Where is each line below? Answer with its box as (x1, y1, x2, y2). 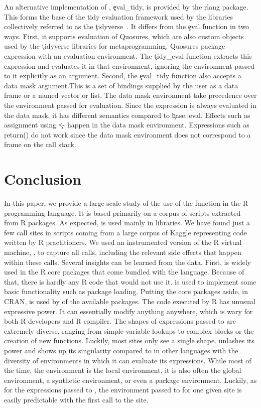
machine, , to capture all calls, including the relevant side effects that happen (4, 247, 241, 257)
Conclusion (4, 169, 82, 189)
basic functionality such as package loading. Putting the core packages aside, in (4, 286, 248, 297)
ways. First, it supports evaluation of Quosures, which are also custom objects (4, 31, 244, 41)
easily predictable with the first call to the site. (4, 394, 149, 404)
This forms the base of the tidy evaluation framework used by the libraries (4, 11, 233, 22)
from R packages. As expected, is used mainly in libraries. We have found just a (4, 217, 250, 228)
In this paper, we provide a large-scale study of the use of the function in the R (4, 198, 248, 208)
